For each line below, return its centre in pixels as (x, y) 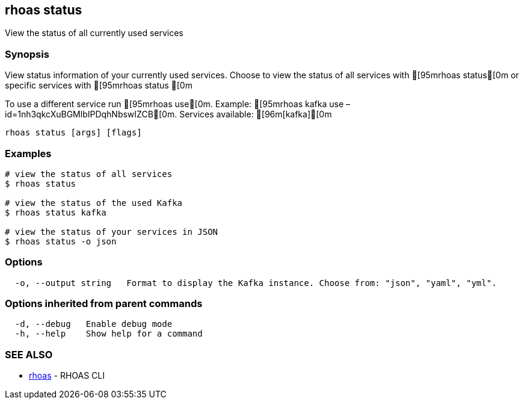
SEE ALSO (29, 354)
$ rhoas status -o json (61, 241)
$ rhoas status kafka (56, 212)
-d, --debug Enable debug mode (94, 324)
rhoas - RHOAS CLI (67, 376)
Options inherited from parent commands (104, 304)
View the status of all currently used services (94, 33)
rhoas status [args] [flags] (73, 133)
